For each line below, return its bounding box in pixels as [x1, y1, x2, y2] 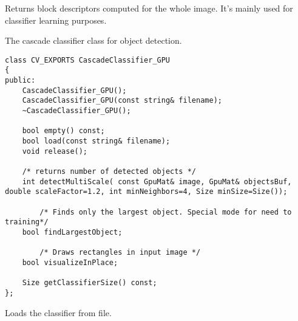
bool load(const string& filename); [22, 137, 171, 146]
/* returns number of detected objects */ [22, 167, 196, 176]
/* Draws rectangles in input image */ [39, 248, 201, 257]
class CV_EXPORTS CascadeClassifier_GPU [5, 55, 171, 64]
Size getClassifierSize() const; [22, 278, 157, 288]
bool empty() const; [22, 126, 105, 136]
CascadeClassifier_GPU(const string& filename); [22, 96, 222, 105]
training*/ [5, 218, 49, 227]
